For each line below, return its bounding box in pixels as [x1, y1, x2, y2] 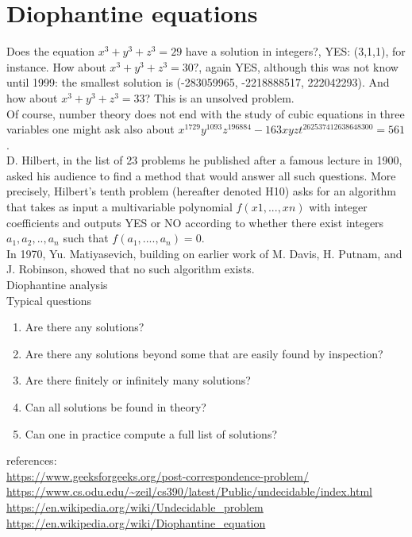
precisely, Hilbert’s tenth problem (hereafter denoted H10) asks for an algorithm [6, 183, 396, 199]
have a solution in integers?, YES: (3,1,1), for [185, 43, 406, 60]
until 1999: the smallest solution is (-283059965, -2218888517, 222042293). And [6, 74, 390, 91]
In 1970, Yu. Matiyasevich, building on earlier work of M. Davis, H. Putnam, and [6, 245, 402, 261]
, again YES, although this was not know [198, 58, 399, 75]
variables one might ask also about [6, 121, 175, 137]
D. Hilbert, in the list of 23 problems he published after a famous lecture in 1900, [6, 152, 402, 168]
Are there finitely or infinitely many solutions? [25, 372, 251, 388]
